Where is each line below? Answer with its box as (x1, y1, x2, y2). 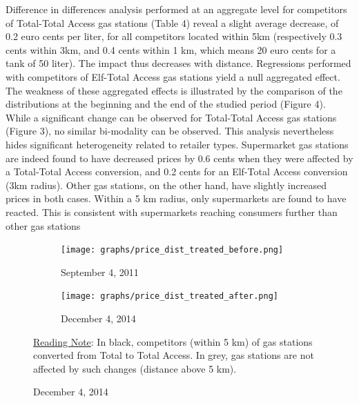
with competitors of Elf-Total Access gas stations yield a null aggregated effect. (6, 69, 340, 83)
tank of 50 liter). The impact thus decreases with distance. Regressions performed (6, 56, 351, 70)
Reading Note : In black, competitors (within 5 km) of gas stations (33, 334, 313, 348)
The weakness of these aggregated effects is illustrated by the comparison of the (6, 83, 342, 97)
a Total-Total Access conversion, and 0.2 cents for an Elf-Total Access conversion (6, 164, 348, 179)
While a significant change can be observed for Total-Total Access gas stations (6, 110, 337, 124)
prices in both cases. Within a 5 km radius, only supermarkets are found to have (6, 191, 347, 206)
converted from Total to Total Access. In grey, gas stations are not (33, 348, 314, 362)
